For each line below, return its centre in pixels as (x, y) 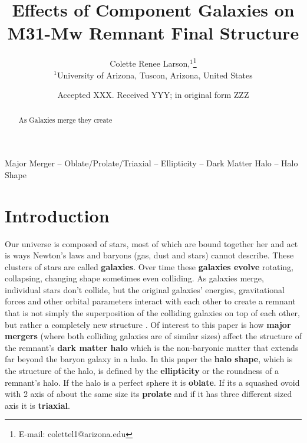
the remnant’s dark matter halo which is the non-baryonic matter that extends (152, 347)
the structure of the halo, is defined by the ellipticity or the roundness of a (142, 371)
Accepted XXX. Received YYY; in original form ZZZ (153, 95)
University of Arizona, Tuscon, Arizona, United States (155, 75)
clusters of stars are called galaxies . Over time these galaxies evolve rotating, (149, 266)
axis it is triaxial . (37, 405)
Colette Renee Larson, (150, 63)
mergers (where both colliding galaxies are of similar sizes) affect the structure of (153, 336)
